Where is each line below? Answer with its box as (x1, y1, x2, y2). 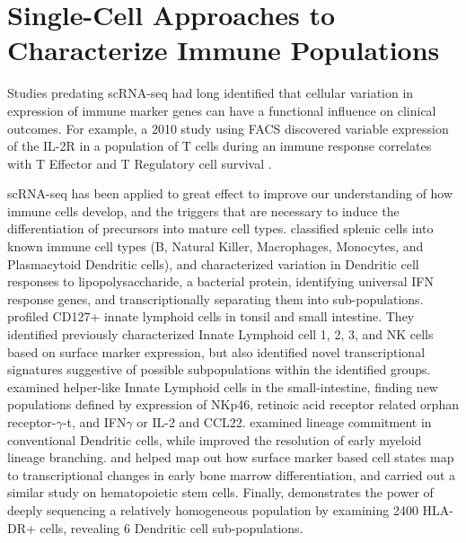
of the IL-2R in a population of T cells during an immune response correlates (7, 136, 432, 155)
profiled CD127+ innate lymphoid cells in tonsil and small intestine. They (7, 307, 415, 326)
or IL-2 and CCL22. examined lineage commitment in (136, 413, 432, 431)
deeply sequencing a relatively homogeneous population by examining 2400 (7, 500, 418, 519)
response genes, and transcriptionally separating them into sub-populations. (7, 289, 424, 308)
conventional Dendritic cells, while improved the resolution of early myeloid (7, 430, 422, 449)
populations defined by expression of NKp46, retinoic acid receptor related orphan (7, 395, 459, 414)
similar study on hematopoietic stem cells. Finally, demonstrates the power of (7, 483, 434, 502)
